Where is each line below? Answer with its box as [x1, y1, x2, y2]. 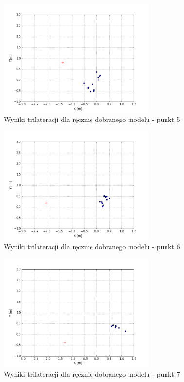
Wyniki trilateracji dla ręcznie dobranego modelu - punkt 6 [4, 241, 180, 251]
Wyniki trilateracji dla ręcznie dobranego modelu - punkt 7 [4, 368, 180, 379]
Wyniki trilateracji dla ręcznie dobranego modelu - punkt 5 [4, 114, 180, 124]
